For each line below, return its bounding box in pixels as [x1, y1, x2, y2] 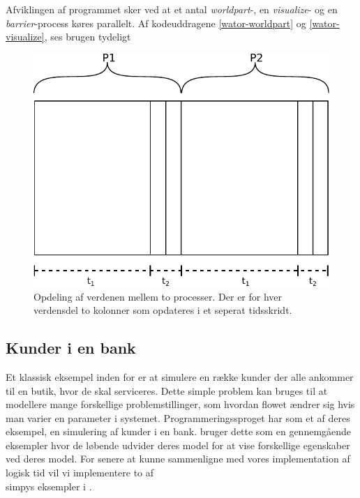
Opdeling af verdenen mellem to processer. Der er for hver [33, 289, 283, 303]
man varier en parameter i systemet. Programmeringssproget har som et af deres [6, 410, 350, 425]
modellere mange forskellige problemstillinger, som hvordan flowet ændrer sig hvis [6, 397, 355, 412]
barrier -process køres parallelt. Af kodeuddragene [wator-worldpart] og [6, 15, 306, 30]
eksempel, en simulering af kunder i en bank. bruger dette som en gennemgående [6, 424, 352, 439]
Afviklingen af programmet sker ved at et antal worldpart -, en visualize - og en [6, 2, 338, 16]
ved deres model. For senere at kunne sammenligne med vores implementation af [6, 451, 350, 466]
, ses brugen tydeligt [44, 29, 131, 44]
